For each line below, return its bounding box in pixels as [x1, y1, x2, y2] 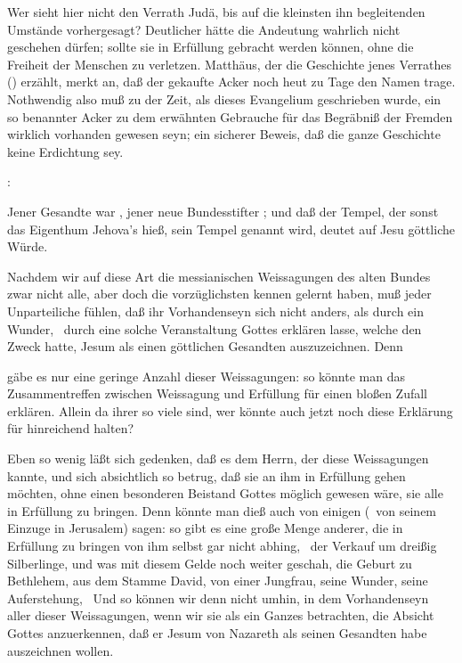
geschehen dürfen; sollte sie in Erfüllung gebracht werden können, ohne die [7, 37, 414, 56]
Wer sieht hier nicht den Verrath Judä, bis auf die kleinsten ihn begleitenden [7, 3, 426, 20]
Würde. [7, 237, 48, 256]
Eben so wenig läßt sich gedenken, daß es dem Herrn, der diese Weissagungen [7, 449, 429, 468]
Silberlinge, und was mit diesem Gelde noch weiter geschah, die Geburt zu [7, 553, 412, 572]
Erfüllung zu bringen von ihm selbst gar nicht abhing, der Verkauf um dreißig [7, 536, 437, 555]
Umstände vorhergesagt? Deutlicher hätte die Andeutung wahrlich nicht [7, 20, 401, 38]
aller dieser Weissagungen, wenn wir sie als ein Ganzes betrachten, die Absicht [7, 606, 434, 625]
